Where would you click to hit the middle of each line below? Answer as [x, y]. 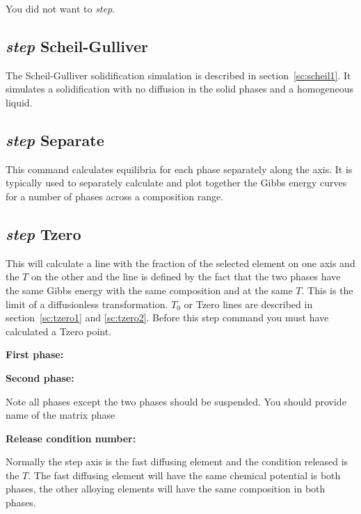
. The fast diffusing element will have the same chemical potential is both [184, 475]
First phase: [35, 354]
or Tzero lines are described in [248, 304]
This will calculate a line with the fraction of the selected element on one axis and [180, 263]
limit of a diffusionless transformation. [87, 304]
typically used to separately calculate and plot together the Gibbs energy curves [176, 183]
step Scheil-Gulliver [77, 46]
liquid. [19, 102]
